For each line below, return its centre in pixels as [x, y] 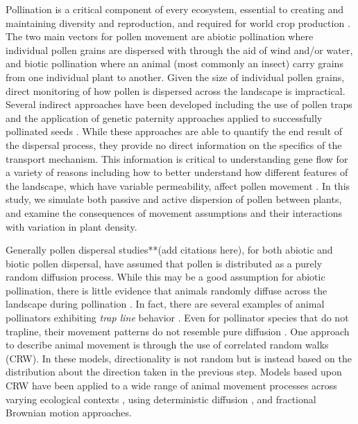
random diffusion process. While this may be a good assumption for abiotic [165, 277]
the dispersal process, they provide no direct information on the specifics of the [174, 144]
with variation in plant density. [71, 226]
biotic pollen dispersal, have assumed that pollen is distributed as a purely [164, 263]
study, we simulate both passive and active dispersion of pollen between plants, [174, 199]
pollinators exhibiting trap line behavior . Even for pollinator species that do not [177, 318]
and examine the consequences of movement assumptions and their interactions [174, 212]
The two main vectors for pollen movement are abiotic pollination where [160, 36]
